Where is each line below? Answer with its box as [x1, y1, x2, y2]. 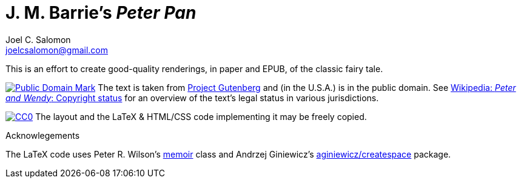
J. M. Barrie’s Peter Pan [5, 2, 197, 23]
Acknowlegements [5, 130, 80, 141]
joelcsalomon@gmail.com [5, 44, 109, 55]
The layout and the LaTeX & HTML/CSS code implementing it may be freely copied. [35, 111, 367, 122]
